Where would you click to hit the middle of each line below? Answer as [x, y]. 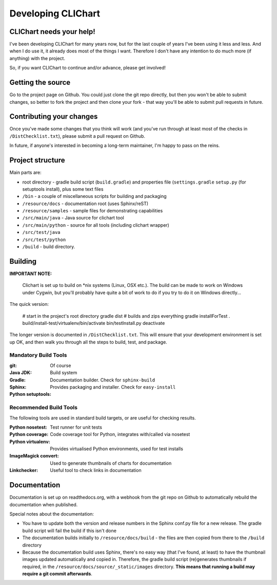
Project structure [37, 160]
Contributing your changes [54, 116]
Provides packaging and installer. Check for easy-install [113, 387]
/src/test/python [44, 240]
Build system [64, 373]
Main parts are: [26, 173]
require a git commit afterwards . [57, 574]
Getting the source [40, 83]
